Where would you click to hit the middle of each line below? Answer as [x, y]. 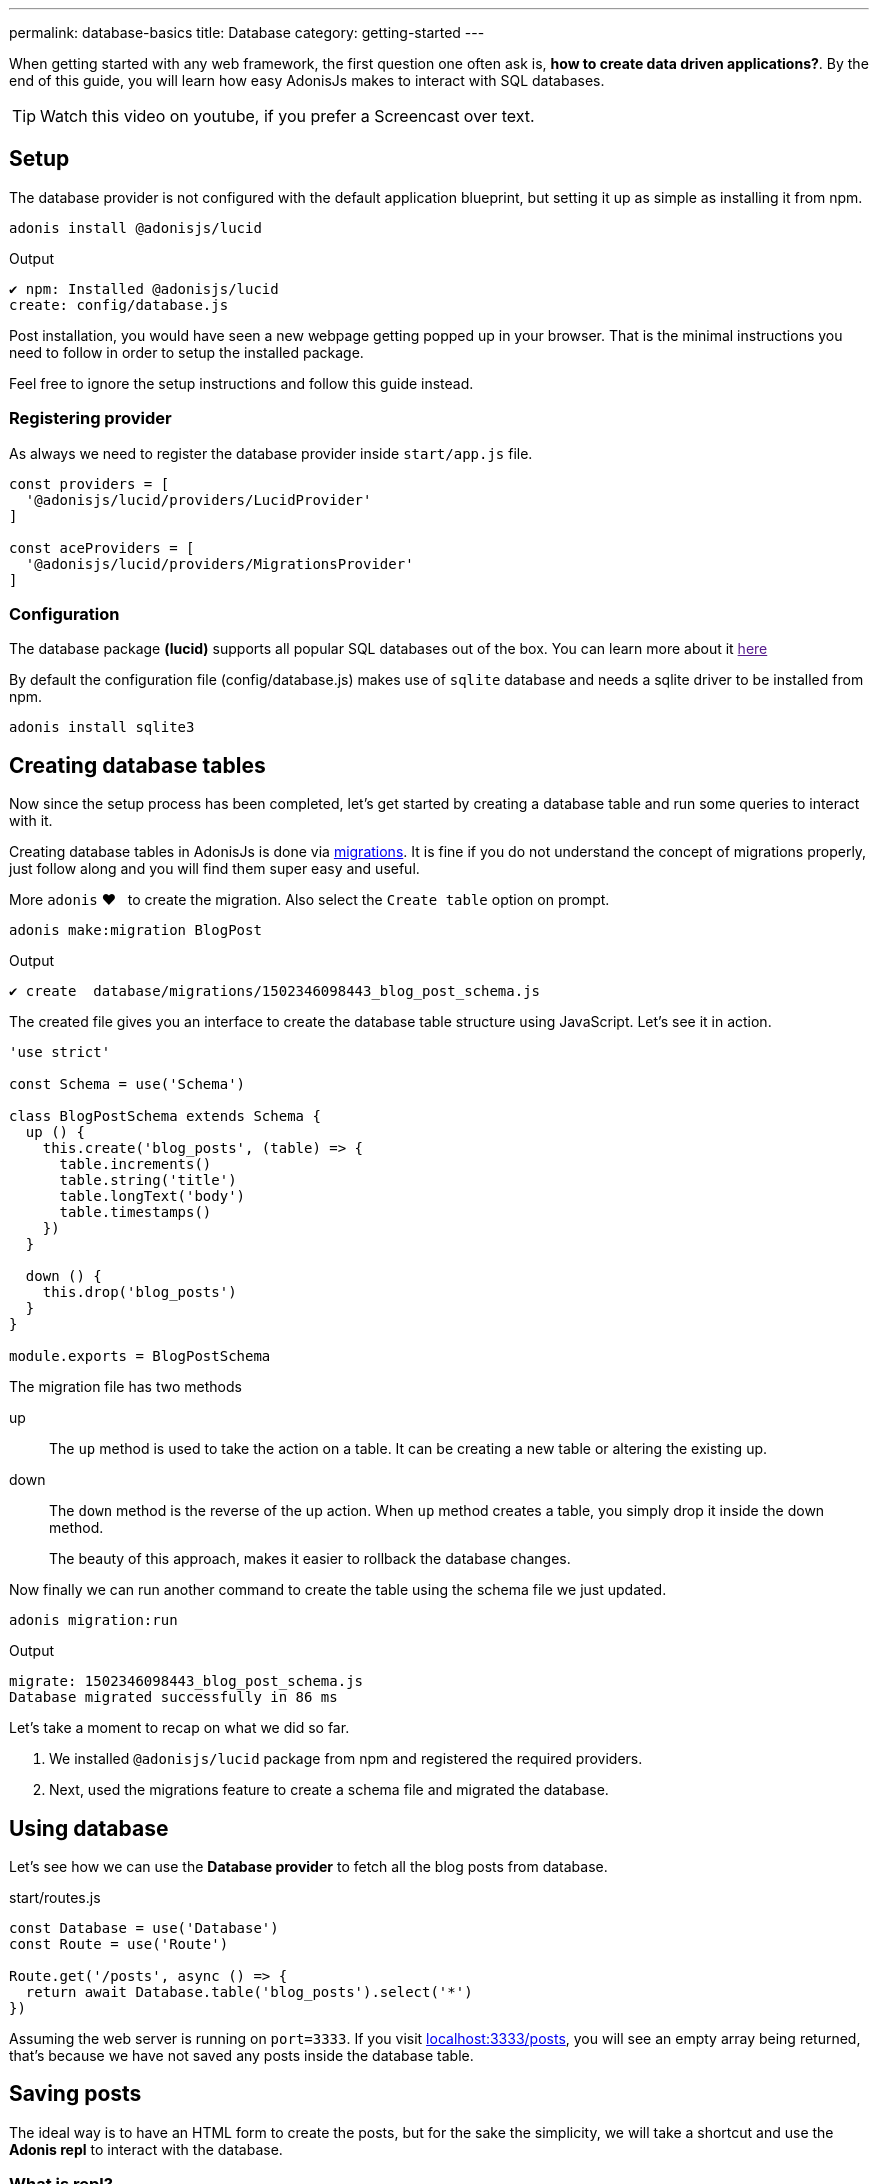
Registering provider [90, 418]
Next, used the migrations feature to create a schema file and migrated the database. [329, 1790]
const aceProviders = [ [102, 547]
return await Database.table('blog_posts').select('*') [249, 1992]
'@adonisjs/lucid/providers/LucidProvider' [198, 499]
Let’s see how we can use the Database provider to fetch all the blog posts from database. [308, 1867]
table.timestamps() [135, 1212]
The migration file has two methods [125, 1387]
